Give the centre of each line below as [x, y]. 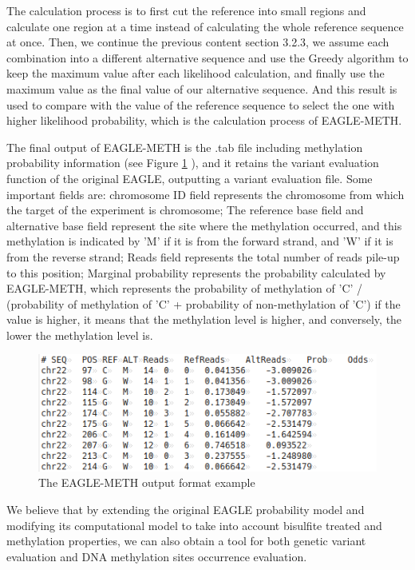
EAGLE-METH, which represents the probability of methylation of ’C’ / [185, 288]
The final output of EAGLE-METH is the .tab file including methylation [185, 147]
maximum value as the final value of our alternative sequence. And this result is [202, 88]
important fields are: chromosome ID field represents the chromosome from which [206, 194]
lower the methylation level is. [80, 335]
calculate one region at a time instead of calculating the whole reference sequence [205, 26]
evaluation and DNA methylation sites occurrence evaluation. [157, 556]
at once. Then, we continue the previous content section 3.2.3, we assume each [198, 42]
